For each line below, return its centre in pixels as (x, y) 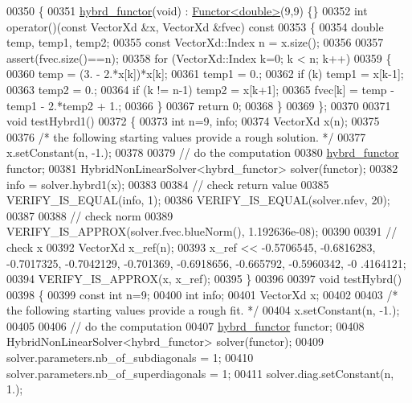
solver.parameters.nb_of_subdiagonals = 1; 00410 (130, 358)
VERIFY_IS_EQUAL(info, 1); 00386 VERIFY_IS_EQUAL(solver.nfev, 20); (198, 200)
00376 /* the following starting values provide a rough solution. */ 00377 (186, 136)
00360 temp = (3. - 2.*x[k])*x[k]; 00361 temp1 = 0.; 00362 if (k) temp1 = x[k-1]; (205, 74)
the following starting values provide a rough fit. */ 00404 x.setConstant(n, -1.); (203, 310)
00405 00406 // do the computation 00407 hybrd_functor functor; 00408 (186, 325)
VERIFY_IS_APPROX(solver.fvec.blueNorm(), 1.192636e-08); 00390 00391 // (202, 231)
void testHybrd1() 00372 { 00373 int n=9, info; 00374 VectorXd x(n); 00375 (193, 121)
